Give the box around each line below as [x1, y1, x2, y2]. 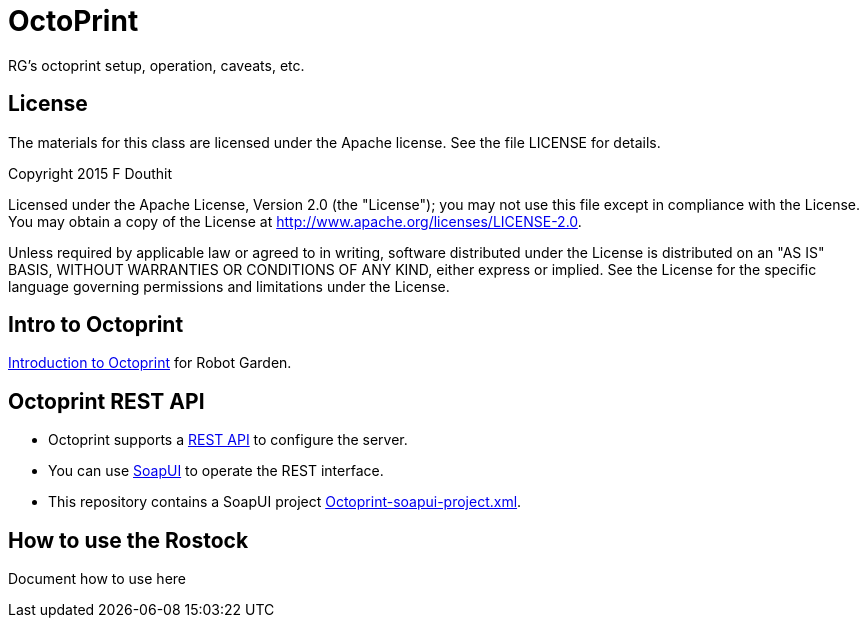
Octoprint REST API [8, 388, 205, 414]
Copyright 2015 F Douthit [8, 164, 173, 182]
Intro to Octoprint [8, 312, 184, 338]
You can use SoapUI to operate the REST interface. [48, 462, 384, 480]
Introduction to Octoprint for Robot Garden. [8, 354, 292, 372]
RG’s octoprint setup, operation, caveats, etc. [8, 56, 305, 74]
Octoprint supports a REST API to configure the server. [48, 431, 408, 449]
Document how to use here [8, 570, 186, 588]
